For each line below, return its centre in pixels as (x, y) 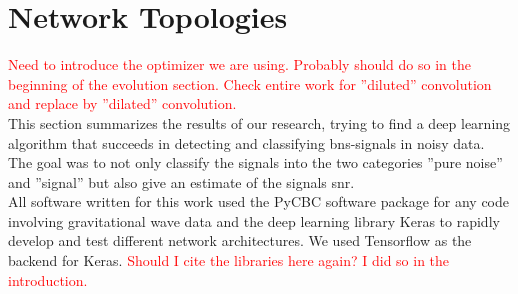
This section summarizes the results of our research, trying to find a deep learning (259, 122)
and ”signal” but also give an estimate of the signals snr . (181, 181)
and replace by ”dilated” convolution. (122, 103)
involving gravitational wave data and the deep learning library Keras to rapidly (254, 220)
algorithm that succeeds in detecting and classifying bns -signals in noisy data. (246, 142)
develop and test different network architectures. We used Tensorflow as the (240, 240)
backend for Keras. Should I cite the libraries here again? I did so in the (229, 260)
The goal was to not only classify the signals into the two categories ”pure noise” (255, 162)
